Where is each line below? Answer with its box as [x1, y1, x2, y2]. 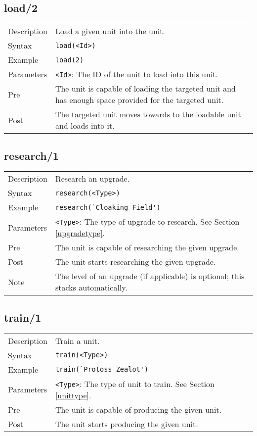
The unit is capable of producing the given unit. [55, 403, 222, 415]
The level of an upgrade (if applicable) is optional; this [55, 270, 245, 282]
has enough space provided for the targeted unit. [55, 94, 224, 106]
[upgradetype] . [55, 227, 105, 239]
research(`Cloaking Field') [55, 203, 161, 211]
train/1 [4, 309, 42, 325]
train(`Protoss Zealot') [55, 365, 149, 374]
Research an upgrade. [55, 173, 130, 185]
